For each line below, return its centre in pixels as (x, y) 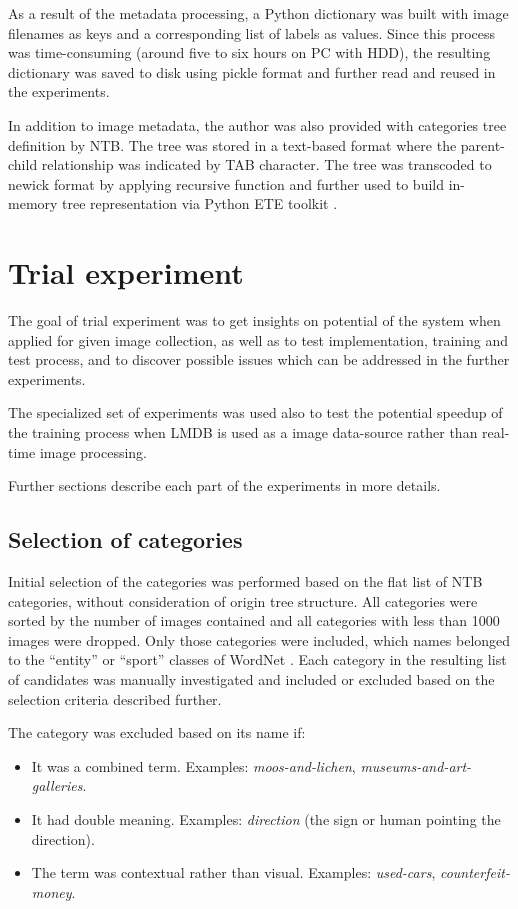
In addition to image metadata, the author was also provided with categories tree (257, 124)
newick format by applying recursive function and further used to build (226, 183)
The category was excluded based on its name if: (157, 732)
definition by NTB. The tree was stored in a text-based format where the (232, 144)
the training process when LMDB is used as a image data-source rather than (243, 432)
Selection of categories (125, 539)
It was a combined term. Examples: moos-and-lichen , (193, 765)
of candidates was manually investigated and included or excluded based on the (251, 678)
